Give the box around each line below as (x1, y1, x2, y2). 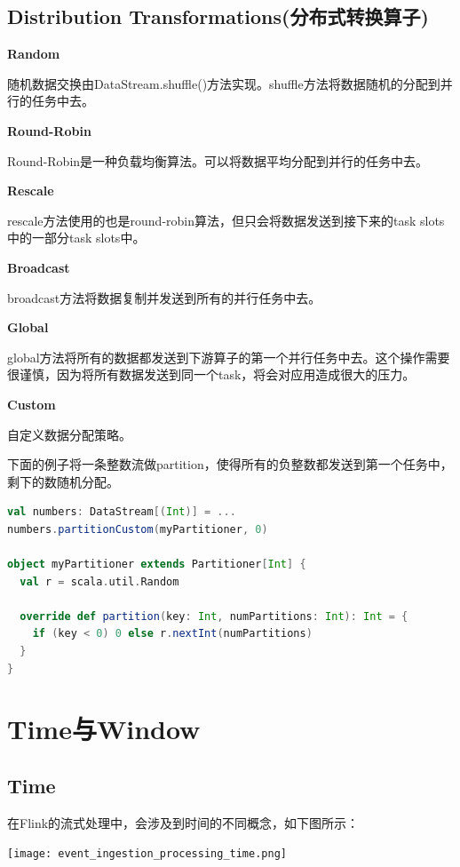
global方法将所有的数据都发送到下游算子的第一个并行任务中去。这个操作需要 (7, 347, 450, 366)
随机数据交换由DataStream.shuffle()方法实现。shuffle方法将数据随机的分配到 (7, 74, 440, 92)
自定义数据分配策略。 (7, 425, 131, 443)
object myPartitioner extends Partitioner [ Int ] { (7, 558, 306, 571)
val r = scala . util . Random (20, 575, 179, 588)
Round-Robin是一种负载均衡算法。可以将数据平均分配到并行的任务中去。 (7, 151, 429, 170)
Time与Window (7, 711, 201, 747)
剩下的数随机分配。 (7, 472, 119, 490)
